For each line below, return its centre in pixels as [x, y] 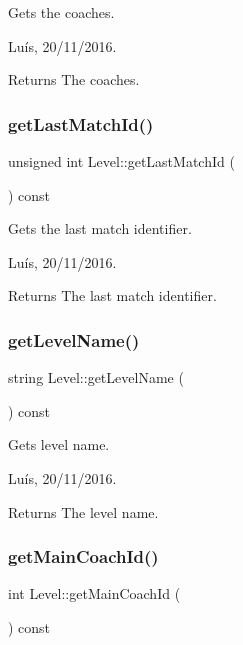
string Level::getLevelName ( [96, 377]
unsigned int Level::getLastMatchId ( [121, 161]
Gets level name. [59, 444]
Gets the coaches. [61, 12]
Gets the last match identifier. [100, 228]
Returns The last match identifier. [112, 295]
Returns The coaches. [74, 79]
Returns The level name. [83, 511]
